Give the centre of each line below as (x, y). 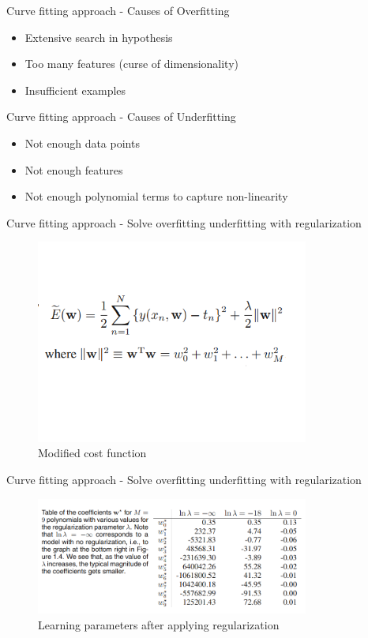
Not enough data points (82, 143)
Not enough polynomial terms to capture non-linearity (156, 196)
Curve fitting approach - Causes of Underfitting (121, 116)
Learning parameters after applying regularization (159, 624)
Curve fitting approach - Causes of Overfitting (118, 10)
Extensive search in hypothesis (99, 37)
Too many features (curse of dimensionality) (131, 64)
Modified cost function (92, 453)
